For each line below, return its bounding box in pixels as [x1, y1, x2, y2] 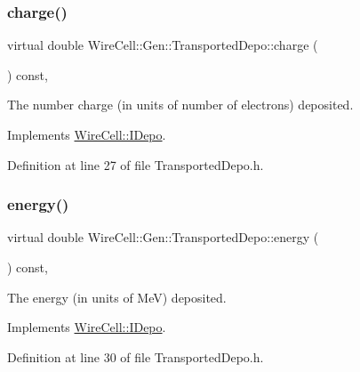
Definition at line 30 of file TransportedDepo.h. [7, 347, 264, 366]
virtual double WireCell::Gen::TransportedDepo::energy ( [7, 228, 319, 247]
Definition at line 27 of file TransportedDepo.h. [7, 155, 264, 174]
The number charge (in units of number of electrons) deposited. [7, 95, 354, 114]
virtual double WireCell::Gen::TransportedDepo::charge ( [7, 36, 318, 54]
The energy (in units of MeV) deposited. [7, 287, 227, 306]
